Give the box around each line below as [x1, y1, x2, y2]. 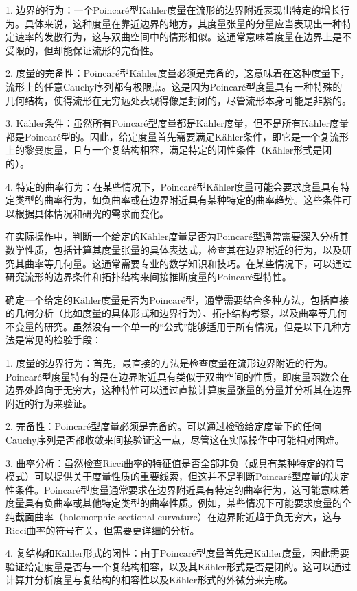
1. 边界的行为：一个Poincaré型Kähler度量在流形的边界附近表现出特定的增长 [5, 3, 341, 16]
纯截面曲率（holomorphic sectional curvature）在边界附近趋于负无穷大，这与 [5, 509, 342, 523]
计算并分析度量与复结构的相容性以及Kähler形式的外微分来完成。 [5, 572, 294, 587]
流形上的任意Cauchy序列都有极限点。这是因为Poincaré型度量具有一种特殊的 [5, 79, 343, 93]
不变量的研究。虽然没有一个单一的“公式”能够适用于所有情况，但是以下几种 [5, 319, 342, 333]
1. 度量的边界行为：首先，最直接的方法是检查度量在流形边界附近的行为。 [5, 356, 334, 370]
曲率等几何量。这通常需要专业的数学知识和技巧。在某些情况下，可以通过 [24, 256, 352, 270]
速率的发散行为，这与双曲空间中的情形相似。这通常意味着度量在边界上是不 [14, 29, 352, 44]
